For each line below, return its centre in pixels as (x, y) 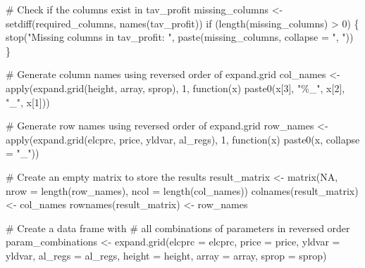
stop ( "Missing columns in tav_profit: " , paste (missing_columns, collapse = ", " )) (180, 37)
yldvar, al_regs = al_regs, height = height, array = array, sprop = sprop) (166, 255)
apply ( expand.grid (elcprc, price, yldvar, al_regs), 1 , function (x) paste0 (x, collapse (183, 139)
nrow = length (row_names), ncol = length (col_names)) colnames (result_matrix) (182, 190)
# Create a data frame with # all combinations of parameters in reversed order (178, 228)
